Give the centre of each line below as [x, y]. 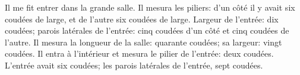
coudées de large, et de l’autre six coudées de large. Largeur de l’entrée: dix [142, 19]
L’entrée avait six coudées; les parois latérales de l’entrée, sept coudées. [134, 65]
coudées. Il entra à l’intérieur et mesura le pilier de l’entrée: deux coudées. [139, 53]
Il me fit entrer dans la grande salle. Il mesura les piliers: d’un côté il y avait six [150, 7]
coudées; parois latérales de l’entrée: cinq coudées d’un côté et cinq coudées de [147, 30]
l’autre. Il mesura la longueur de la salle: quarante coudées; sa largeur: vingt [143, 42]
